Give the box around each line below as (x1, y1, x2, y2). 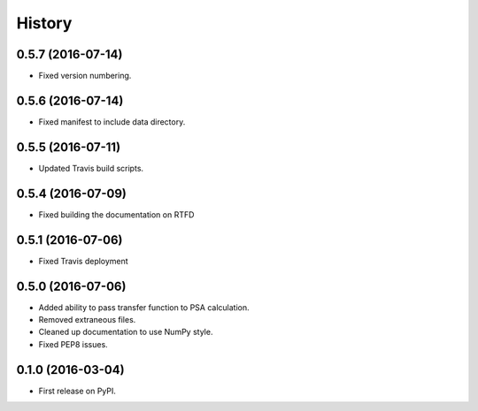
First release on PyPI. (38, 385, 117, 396)
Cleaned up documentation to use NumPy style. (38, 327, 213, 338)
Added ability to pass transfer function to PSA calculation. (38, 301, 250, 313)
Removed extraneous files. (38, 314, 136, 324)
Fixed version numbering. (38, 71, 132, 81)
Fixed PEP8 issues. (38, 339, 108, 349)
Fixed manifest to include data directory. (38, 116, 186, 127)
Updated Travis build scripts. (38, 163, 144, 173)
